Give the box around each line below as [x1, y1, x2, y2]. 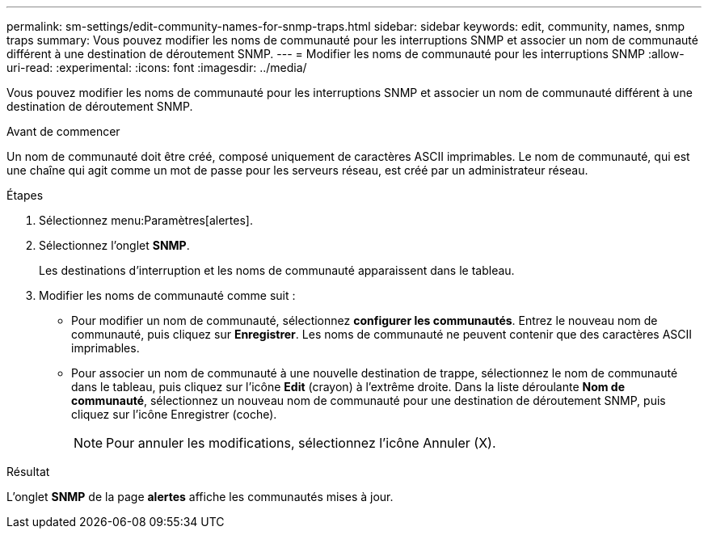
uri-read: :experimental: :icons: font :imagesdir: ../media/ [6, 61, 307, 74]
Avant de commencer [6, 124, 120, 138]
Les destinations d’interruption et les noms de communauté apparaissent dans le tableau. [39, 263, 515, 277]
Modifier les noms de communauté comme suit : [39, 289, 296, 302]
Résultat [6, 465, 50, 478]
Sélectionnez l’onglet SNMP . [39, 238, 190, 252]
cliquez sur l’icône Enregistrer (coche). [71, 407, 277, 421]
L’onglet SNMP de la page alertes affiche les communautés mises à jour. [6, 490, 394, 503]
